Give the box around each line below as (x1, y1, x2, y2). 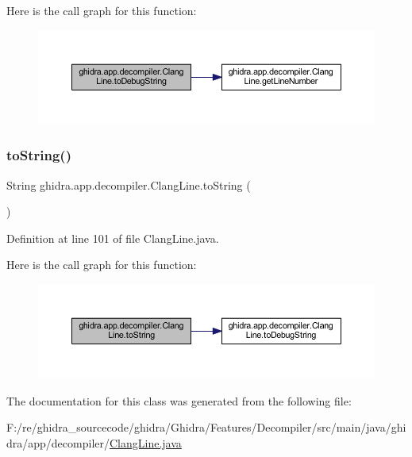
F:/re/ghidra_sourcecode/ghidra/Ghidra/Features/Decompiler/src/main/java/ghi (6, 419, 406, 436)
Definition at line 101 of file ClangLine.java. (6, 229, 219, 246)
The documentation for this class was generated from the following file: (6, 392, 352, 409)
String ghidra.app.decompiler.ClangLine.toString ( (6, 176, 251, 193)
